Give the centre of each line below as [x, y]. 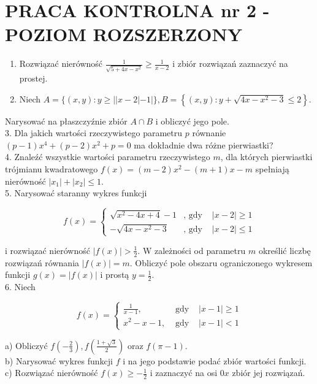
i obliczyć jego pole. [192, 121]
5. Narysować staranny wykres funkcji [76, 193]
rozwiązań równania [42, 262]
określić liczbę [285, 250]
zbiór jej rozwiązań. [269, 373]
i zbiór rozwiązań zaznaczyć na [230, 63]
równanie [209, 133]
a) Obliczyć [26, 345]
